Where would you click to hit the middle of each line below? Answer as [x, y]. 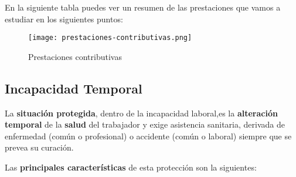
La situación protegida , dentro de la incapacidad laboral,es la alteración [141, 113]
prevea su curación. [39, 147]
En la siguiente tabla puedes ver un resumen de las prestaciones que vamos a [143, 7]
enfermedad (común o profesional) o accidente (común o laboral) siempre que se [148, 136]
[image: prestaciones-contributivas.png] [110, 38]
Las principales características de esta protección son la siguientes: [131, 167]
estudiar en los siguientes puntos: [64, 19]
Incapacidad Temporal [74, 88]
